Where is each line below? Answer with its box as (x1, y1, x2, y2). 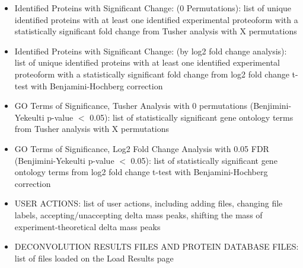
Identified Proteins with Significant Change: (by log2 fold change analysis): (14, 44, 287, 57)
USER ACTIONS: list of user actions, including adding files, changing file (14, 197, 283, 209)
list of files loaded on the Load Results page (14, 251, 174, 264)
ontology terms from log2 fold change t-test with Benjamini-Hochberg (14, 166, 268, 178)
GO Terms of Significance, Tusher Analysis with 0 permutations (14, 99, 248, 112)
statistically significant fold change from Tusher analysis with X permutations (14, 25, 297, 37)
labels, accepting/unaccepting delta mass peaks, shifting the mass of (14, 208, 263, 221)
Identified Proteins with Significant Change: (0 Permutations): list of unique (14, 2, 292, 14)
